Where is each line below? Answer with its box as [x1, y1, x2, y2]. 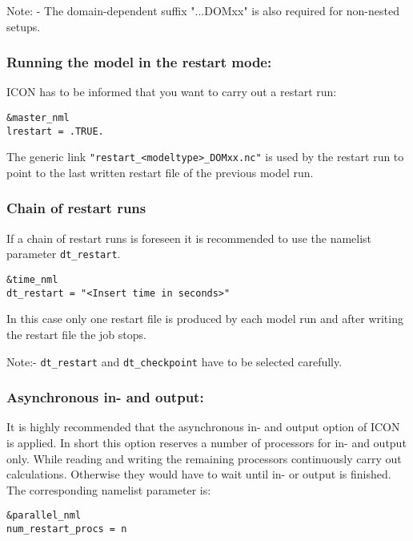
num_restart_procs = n [6, 523, 127, 535]
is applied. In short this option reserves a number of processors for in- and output [6, 434, 407, 450]
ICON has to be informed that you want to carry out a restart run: [6, 83, 337, 100]
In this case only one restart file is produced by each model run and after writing [6, 310, 403, 327]
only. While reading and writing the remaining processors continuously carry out [6, 450, 402, 466]
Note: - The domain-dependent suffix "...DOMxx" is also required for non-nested [6, 2, 399, 18]
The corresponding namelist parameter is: [6, 481, 211, 498]
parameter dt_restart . [6, 245, 121, 262]
